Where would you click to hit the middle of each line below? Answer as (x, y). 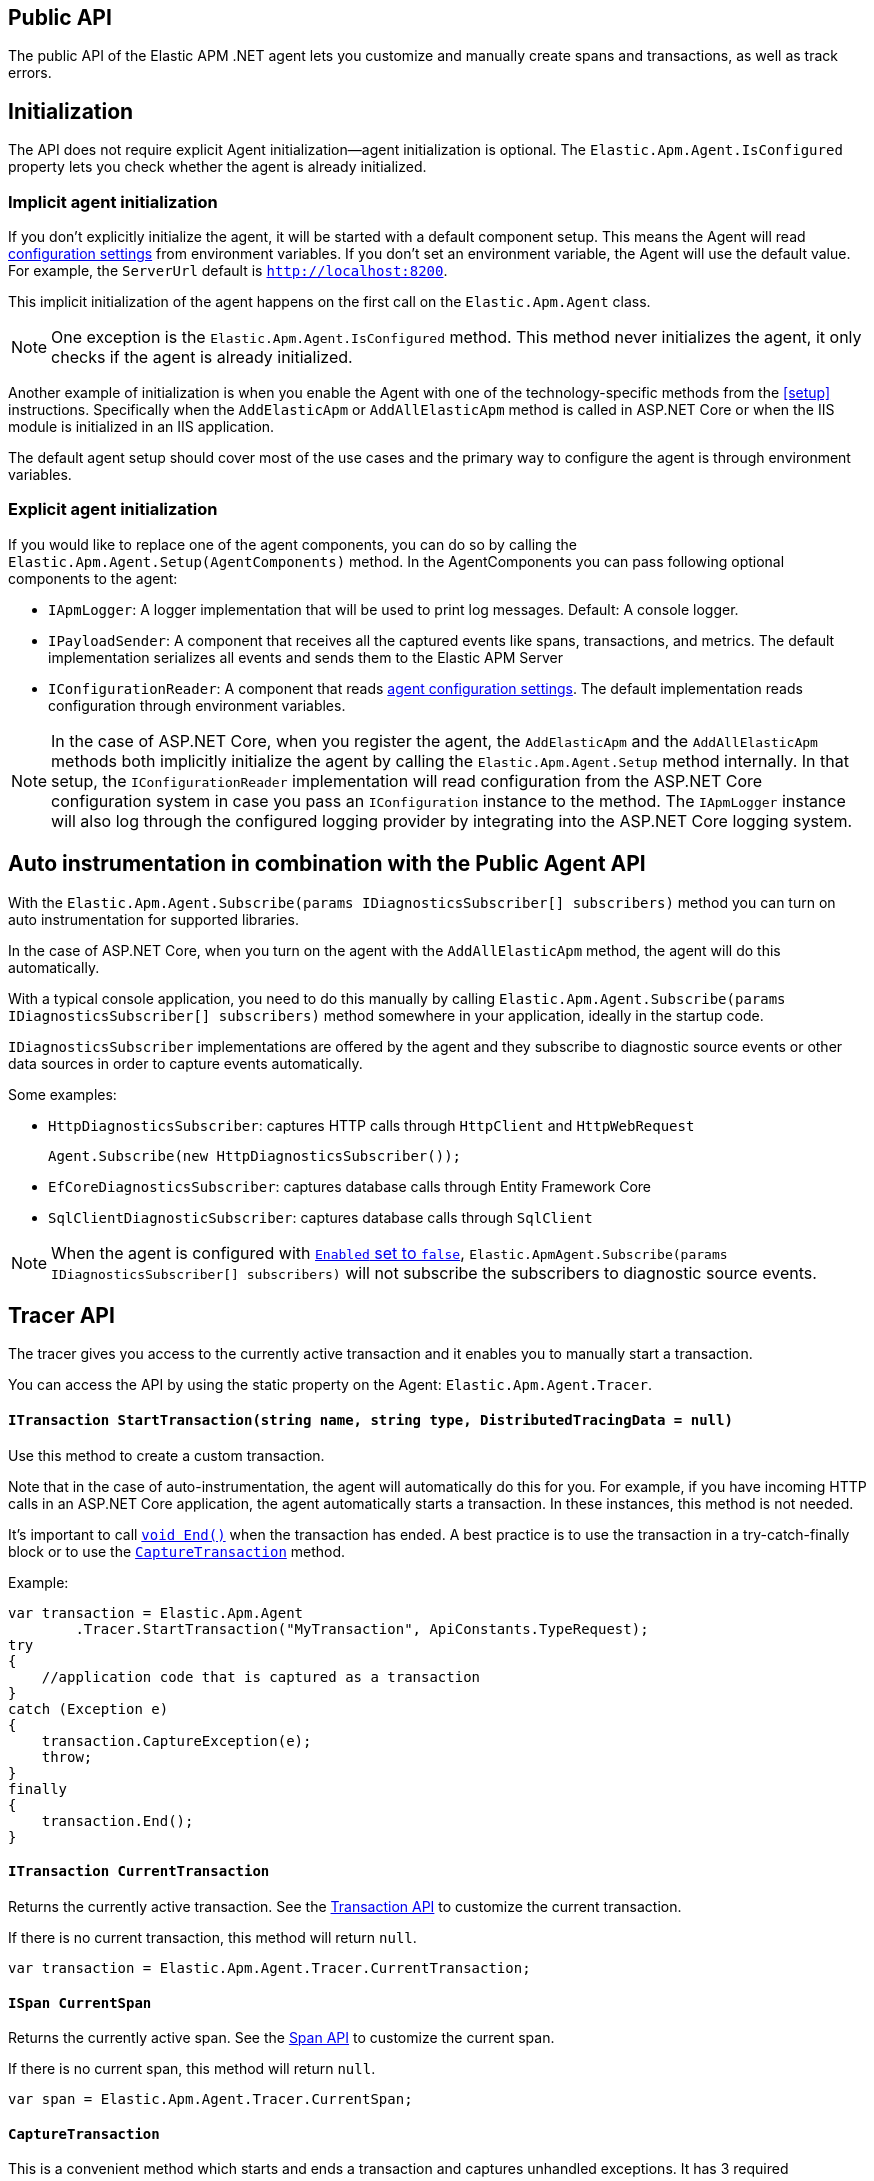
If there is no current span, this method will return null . (192, 2069)
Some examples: (62, 1094)
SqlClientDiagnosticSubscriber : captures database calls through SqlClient (320, 1217)
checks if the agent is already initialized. (202, 357)
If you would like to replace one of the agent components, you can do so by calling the (292, 544)
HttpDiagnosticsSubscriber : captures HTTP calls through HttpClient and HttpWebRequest (371, 1125)
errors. (30, 73)
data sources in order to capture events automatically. (185, 1063)
